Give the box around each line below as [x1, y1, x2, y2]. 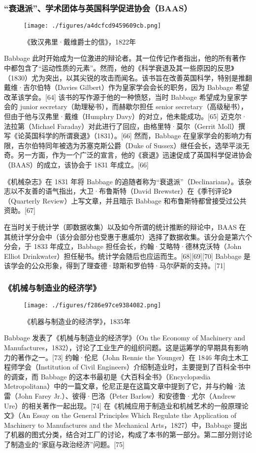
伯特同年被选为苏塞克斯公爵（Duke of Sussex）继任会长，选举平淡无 [31, 140, 250, 150]
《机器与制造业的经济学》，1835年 [24, 316, 130, 326]
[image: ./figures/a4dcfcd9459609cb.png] [24, 22, 161, 30]
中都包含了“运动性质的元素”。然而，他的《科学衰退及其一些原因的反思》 [4, 63, 234, 73]
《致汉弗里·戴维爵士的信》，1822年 [24, 36, 136, 46]
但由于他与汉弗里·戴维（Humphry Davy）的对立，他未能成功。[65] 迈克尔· [4, 111, 247, 122]
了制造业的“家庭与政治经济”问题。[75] [4, 439, 125, 449]
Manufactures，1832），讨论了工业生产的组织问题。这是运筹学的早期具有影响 [4, 342, 248, 352]
